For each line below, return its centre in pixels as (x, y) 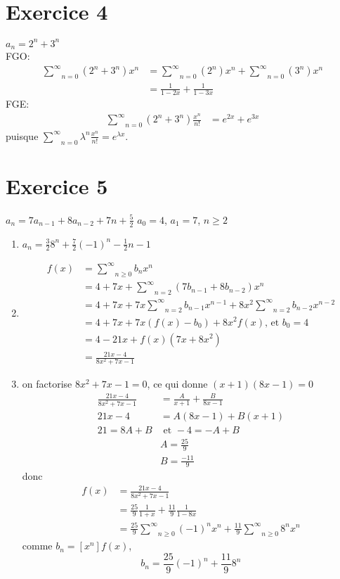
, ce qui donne (177, 384)
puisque (22, 135)
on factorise (47, 384)
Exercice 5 (57, 185)
